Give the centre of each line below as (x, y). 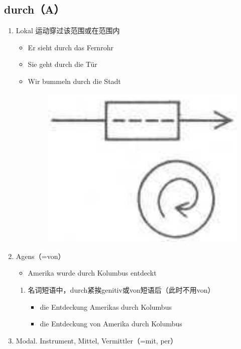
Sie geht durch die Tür (63, 64)
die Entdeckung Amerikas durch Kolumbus (106, 307)
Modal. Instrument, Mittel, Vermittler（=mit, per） (97, 340)
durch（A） (34, 9)
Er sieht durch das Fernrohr (71, 47)
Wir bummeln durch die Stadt (74, 81)
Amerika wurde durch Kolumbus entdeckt (92, 273)
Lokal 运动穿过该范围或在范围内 (68, 30)
